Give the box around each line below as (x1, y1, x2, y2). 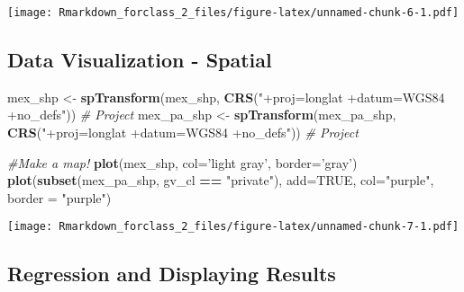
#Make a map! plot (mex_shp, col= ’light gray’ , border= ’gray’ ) (7, 153, 358, 172)
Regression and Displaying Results (7, 260, 336, 288)
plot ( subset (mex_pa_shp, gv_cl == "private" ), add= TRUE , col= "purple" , (7, 171, 434, 190)
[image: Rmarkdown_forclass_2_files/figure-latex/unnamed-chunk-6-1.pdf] (7, 6, 459, 19)
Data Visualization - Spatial (7, 46, 272, 74)
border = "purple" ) (7, 188, 112, 207)
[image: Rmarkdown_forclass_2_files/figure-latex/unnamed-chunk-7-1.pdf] (7, 220, 459, 234)
